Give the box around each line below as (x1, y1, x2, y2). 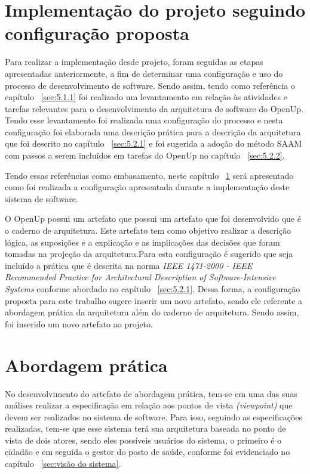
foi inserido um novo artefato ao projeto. (5, 317, 153, 330)
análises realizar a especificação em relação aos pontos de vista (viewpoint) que (5, 399, 293, 411)
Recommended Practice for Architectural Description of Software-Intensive (5, 271, 277, 283)
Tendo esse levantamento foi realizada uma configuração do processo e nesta (5, 114, 283, 126)
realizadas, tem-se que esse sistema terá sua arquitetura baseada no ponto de (5, 422, 286, 435)
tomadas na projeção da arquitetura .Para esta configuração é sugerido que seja (5, 247, 293, 260)
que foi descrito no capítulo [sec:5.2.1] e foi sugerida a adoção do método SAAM (5, 137, 302, 150)
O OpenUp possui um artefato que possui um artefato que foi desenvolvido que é (5, 212, 301, 225)
